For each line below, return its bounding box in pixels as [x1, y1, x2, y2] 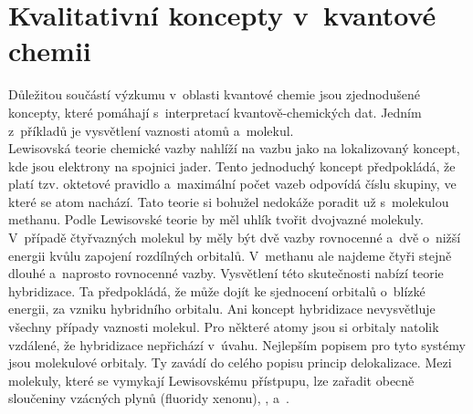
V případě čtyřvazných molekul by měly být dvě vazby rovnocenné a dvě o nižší [8, 228, 461, 247]
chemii [8, 32, 91, 69]
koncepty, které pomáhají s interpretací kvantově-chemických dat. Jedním [8, 102, 422, 121]
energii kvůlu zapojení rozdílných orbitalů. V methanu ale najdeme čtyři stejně [8, 245, 452, 264]
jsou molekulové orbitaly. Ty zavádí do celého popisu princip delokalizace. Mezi [8, 353, 452, 372]
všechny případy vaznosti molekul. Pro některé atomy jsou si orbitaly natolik [8, 317, 439, 336]
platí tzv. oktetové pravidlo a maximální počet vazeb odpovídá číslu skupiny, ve [8, 174, 457, 193]
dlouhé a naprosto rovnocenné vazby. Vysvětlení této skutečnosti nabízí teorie [8, 264, 444, 283]
